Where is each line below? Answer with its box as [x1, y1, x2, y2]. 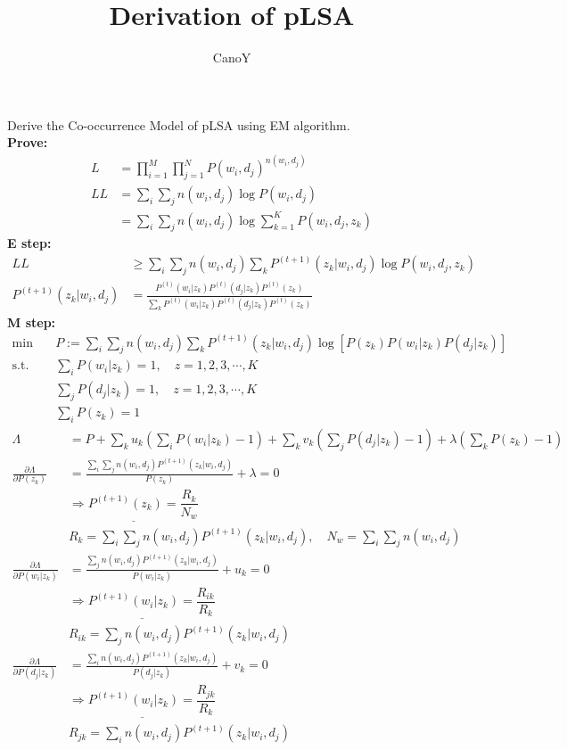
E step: [7, 234, 52, 252]
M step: [7, 312, 56, 331]
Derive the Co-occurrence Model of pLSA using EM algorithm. [7, 115, 350, 134]
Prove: [7, 133, 48, 152]
